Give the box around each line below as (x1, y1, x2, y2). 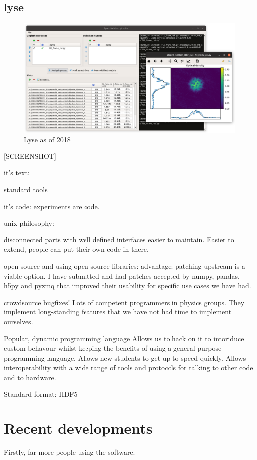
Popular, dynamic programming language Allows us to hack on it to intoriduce (4, 333, 244, 343)
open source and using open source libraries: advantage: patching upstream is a (4, 261, 245, 271)
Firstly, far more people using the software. (4, 447, 135, 457)
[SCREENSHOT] (4, 151, 56, 161)
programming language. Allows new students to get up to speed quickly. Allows (4, 352, 246, 363)
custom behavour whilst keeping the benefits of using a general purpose (4, 343, 222, 353)
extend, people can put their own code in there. (4, 244, 149, 254)
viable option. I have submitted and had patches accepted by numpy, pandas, (4, 270, 240, 281)
